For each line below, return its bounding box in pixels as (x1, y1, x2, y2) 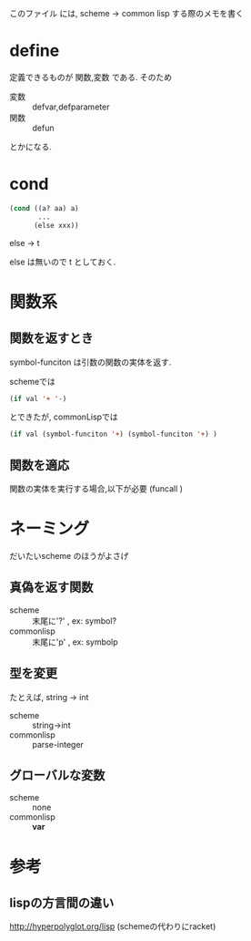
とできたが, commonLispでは (9, 411, 118, 422)
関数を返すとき (9, 331, 94, 346)
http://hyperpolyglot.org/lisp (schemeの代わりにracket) (9, 921, 216, 932)
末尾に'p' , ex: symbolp (32, 636, 118, 647)
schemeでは (9, 376, 56, 387)
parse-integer (32, 739, 85, 750)
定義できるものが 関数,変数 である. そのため (9, 71, 173, 82)
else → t (9, 237, 40, 248)
